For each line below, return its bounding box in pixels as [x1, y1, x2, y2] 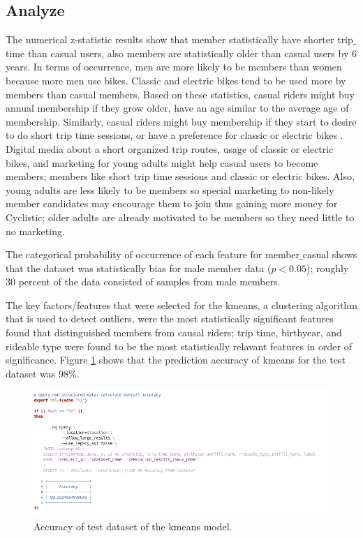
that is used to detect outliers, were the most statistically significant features [6, 311, 334, 326]
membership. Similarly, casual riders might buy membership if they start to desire [6, 114, 357, 128]
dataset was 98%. [6, 366, 80, 380]
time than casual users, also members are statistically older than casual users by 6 [6, 45, 357, 60]
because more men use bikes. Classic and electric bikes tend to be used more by [6, 73, 346, 87]
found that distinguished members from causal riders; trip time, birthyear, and [6, 325, 342, 340]
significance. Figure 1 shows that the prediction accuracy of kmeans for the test [6, 352, 346, 367]
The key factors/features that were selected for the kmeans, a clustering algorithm [6, 297, 357, 312]
